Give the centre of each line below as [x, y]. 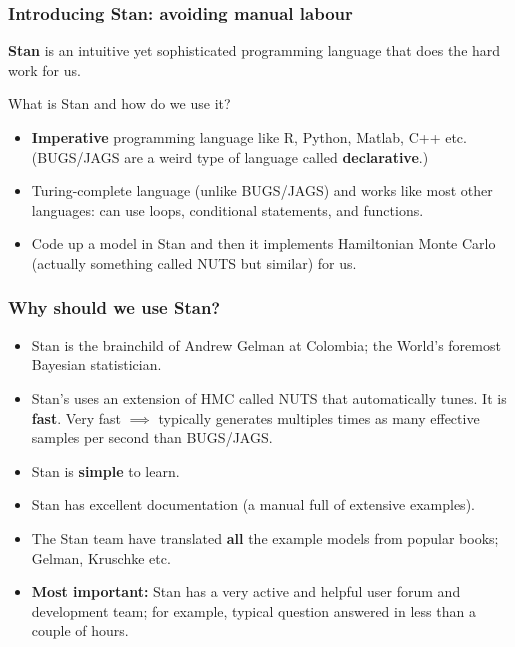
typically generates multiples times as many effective [319, 417]
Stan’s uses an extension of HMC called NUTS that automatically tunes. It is [269, 397]
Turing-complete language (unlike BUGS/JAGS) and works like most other [262, 190]
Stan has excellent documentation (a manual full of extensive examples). [253, 504]
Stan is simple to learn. [105, 470]
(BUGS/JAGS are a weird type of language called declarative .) [230, 156]
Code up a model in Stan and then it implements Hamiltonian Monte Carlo [263, 243]
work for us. [44, 69]
